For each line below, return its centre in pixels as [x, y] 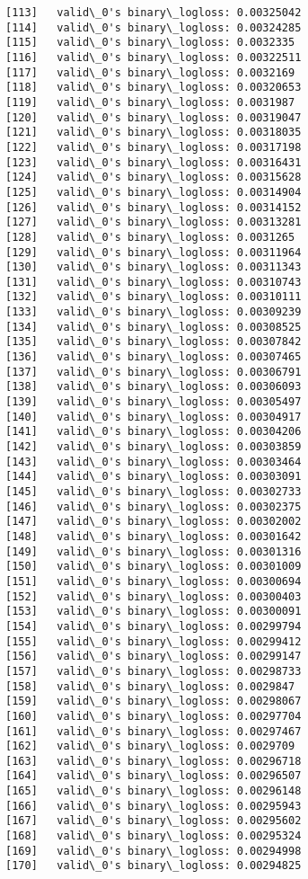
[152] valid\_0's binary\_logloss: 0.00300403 [154, 596]
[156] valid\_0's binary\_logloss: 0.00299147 [154, 657]
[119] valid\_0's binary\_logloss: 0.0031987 [150, 102]
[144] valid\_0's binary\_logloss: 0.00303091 [154, 477]
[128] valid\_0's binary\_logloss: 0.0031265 [150, 237]
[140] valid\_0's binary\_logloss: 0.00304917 [154, 417]
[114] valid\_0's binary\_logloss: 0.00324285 [154, 27]
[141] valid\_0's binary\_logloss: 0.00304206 [154, 432]
